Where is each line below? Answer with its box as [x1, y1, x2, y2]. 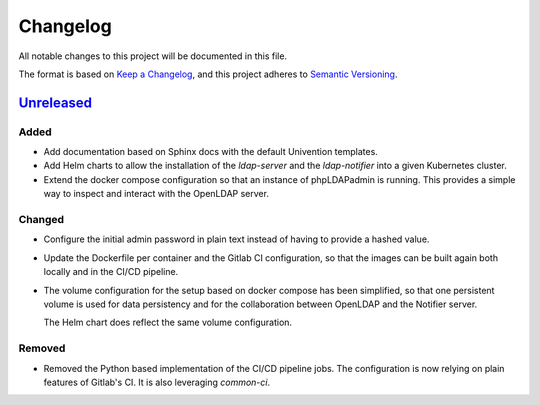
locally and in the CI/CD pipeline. [43, 266, 179, 278]
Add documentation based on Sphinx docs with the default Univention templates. [43, 146, 379, 158]
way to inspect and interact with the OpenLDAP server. [43, 188, 270, 200]
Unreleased [18, 94, 93, 111]
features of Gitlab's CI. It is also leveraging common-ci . [43, 376, 270, 388]
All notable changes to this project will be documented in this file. [18, 50, 288, 62]
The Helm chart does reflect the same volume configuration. [43, 316, 293, 329]
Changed [18, 213, 65, 227]
